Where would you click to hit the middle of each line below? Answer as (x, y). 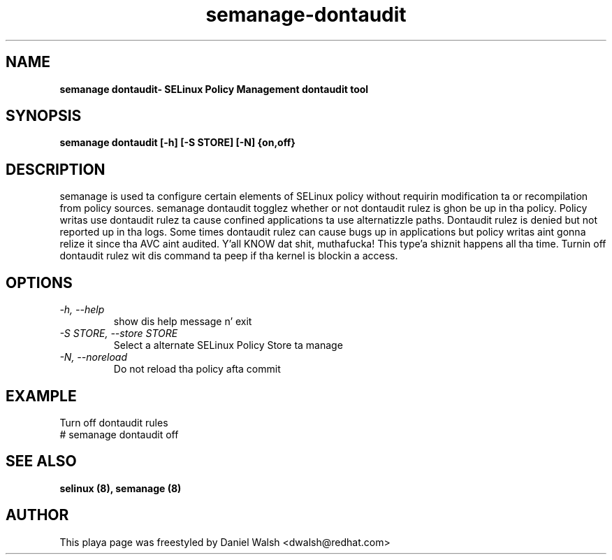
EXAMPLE (41, 396)
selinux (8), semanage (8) (121, 488)
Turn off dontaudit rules (114, 422)
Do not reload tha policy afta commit (197, 369)
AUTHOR (37, 515)
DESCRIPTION (56, 169)
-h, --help (82, 310)
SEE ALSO (41, 461)
